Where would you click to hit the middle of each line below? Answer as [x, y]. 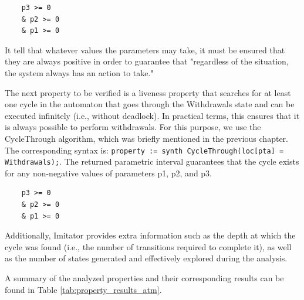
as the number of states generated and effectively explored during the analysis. [146, 258]
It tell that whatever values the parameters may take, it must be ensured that [145, 50]
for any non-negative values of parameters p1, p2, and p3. [109, 173]
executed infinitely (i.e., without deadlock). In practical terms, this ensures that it [152, 115]
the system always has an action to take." [79, 72]
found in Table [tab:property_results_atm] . [83, 289]
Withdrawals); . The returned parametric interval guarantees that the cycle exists [152, 161]
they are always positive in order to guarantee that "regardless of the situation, [147, 61]
